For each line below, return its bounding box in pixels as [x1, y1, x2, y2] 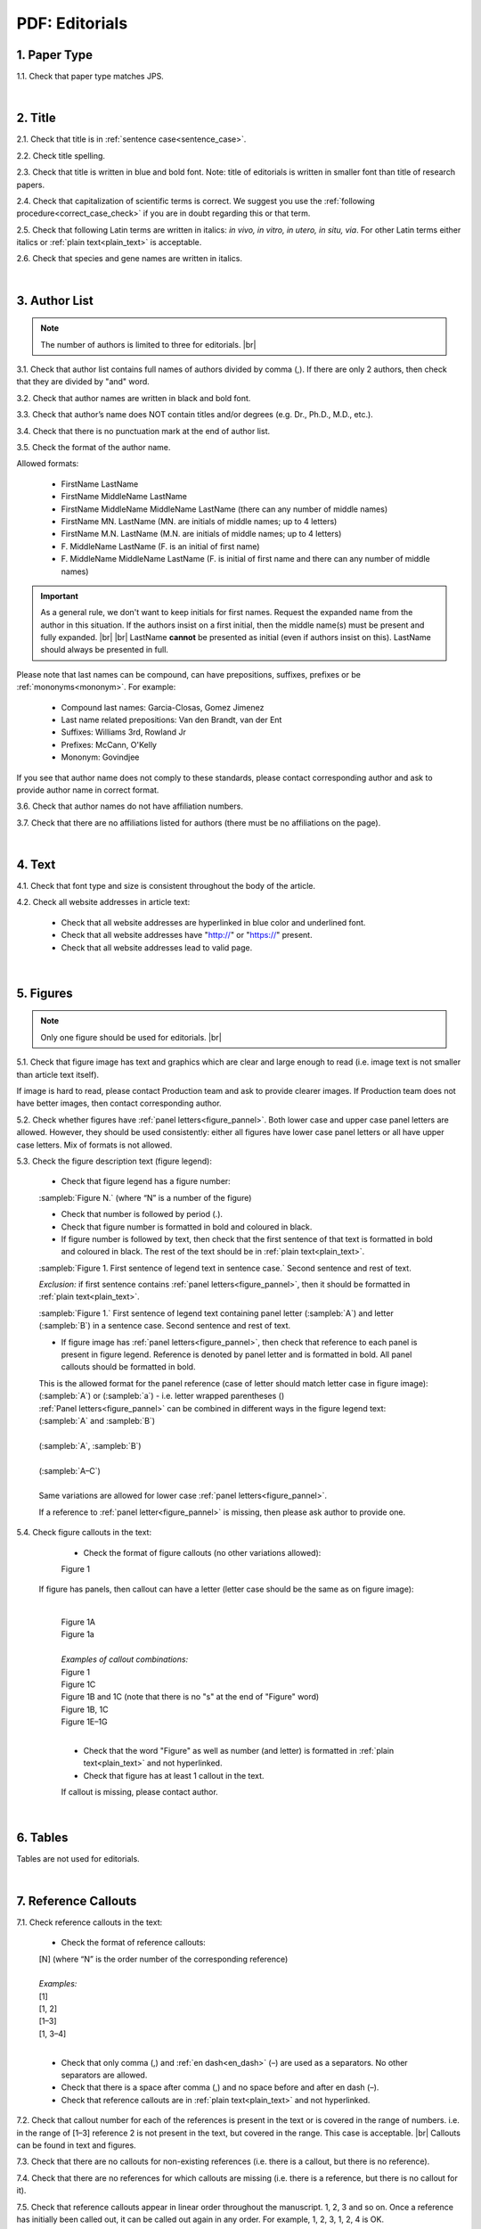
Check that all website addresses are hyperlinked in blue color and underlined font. [61, 917, 366, 927]
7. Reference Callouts [16, 1893, 137, 1908]
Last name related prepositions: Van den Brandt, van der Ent [61, 714, 282, 726]
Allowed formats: [16, 458, 79, 469]
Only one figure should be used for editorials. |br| [40, 1032, 222, 1042]
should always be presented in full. [40, 645, 169, 655]
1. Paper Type [16, 47, 94, 62]
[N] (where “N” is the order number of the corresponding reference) [38, 1953, 289, 1964]
